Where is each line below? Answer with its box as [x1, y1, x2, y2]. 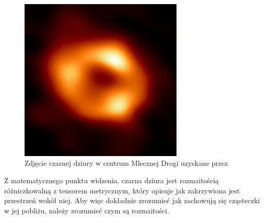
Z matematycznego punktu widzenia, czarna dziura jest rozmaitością [4, 174, 219, 185]
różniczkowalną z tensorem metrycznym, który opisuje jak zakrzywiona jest [4, 185, 240, 195]
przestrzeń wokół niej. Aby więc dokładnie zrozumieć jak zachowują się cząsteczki [4, 195, 260, 206]
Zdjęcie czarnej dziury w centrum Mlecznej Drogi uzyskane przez [25, 158, 228, 168]
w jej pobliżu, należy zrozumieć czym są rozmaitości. [4, 205, 169, 215]
